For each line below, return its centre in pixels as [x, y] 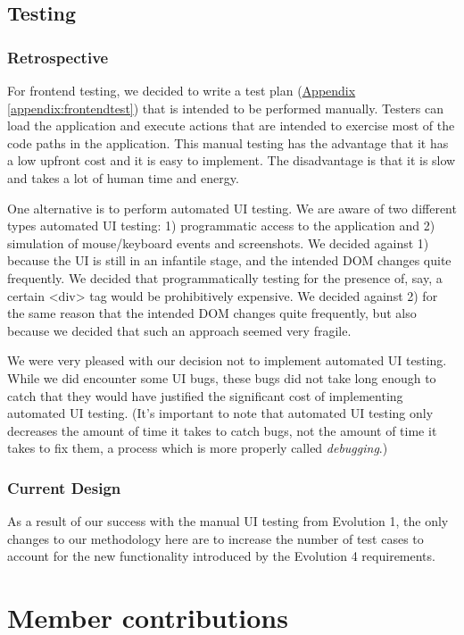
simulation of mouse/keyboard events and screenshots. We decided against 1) [218, 242]
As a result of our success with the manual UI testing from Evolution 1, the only [228, 521]
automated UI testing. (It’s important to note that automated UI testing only [220, 413]
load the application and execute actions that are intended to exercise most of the [231, 125]
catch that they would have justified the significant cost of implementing [205, 395]
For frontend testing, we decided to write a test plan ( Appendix [182, 90]
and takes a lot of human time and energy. [123, 177]
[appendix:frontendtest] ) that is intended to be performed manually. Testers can [225, 108]
